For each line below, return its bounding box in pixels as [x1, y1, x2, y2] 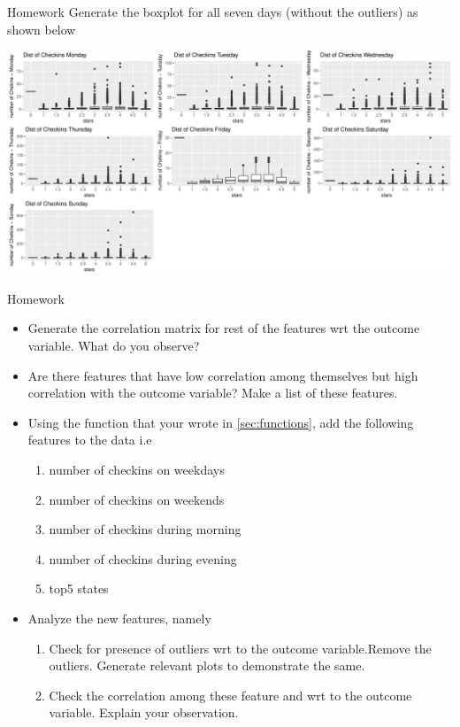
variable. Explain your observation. [49, 703, 239, 722]
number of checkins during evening [49, 549, 237, 568]
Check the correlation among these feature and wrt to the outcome [49, 685, 412, 704]
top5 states [49, 579, 109, 598]
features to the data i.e [27, 430, 152, 449]
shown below [7, 19, 76, 38]
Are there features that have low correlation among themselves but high [27, 366, 418, 384]
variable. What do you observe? [27, 336, 200, 354]
